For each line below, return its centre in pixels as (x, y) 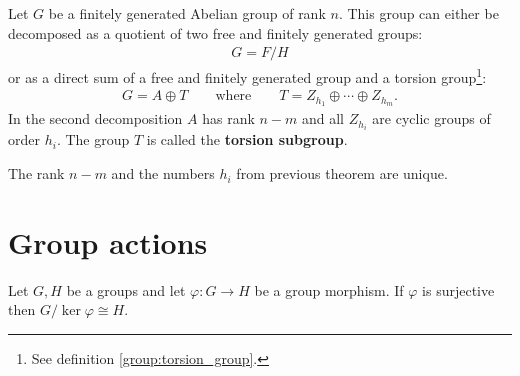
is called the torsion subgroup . (247, 139)
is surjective (458, 289)
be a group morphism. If (329, 289)
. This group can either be (418, 13)
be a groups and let (126, 289)
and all (323, 118)
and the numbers (163, 173)
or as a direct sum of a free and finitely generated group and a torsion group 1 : (247, 75)
